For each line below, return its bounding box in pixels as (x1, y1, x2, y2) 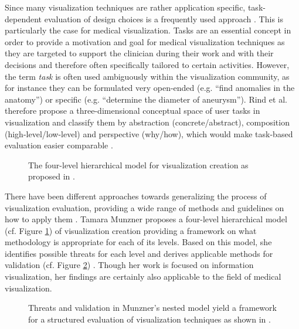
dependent (5, 12, 42, 25)
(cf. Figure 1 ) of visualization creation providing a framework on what (5, 224, 257, 236)
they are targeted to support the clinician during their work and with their (5, 47, 274, 59)
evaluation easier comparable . (5, 139, 113, 151)
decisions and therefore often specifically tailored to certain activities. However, (5, 58, 290, 70)
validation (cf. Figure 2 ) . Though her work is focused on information (5, 259, 254, 271)
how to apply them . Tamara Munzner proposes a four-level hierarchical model (5, 213, 287, 225)
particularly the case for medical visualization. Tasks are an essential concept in (5, 24, 291, 36)
